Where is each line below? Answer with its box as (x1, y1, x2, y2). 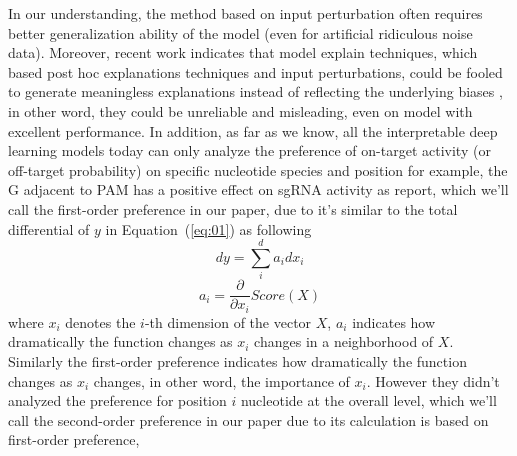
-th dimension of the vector (144, 311, 312, 332)
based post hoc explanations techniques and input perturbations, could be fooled (8, 61, 503, 82)
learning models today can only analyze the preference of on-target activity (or (8, 140, 491, 161)
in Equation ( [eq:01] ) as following (105, 218, 312, 239)
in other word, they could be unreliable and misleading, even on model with (8, 100, 473, 121)
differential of (8, 218, 90, 239)
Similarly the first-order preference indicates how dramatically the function (8, 350, 467, 371)
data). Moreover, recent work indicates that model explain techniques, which (8, 42, 478, 63)
